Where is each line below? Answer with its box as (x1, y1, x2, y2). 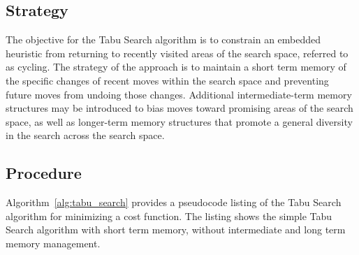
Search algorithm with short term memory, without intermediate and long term (6, 222, 346, 237)
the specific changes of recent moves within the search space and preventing (6, 73, 329, 87)
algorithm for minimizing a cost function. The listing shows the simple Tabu (6, 208, 332, 223)
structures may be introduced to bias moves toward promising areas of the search (6, 101, 353, 115)
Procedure (6, 162, 82, 184)
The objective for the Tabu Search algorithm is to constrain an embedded (6, 32, 321, 47)
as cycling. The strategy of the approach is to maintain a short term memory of (6, 59, 346, 74)
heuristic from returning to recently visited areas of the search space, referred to (6, 45, 349, 60)
